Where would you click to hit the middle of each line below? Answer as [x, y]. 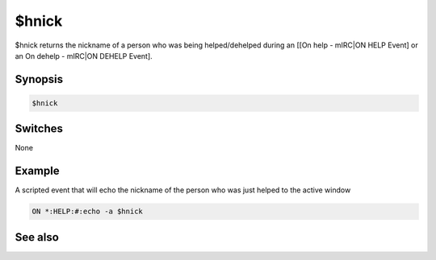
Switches [39, 129]
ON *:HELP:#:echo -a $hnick [87, 212]
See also [37, 237]
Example [37, 171]
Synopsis [39, 79]
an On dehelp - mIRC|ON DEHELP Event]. [84, 56]
